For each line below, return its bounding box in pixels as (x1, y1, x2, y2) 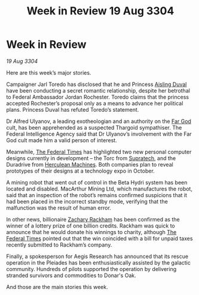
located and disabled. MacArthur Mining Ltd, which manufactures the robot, (6, 185, 193, 192)
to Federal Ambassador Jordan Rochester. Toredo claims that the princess (6, 93, 189, 100)
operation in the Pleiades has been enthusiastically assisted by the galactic (6, 259, 191, 266)
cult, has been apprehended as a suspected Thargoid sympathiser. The (6, 124, 182, 131)
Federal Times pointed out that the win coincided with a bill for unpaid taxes (6, 235, 193, 242)
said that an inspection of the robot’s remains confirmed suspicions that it (6, 191, 187, 198)
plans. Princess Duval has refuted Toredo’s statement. (6, 106, 139, 113)
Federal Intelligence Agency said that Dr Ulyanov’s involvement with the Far (6, 130, 192, 137)
